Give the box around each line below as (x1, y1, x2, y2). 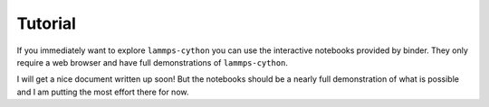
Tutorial (16, 13, 77, 33)
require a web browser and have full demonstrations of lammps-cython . (16, 57, 289, 67)
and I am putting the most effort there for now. (16, 86, 189, 97)
